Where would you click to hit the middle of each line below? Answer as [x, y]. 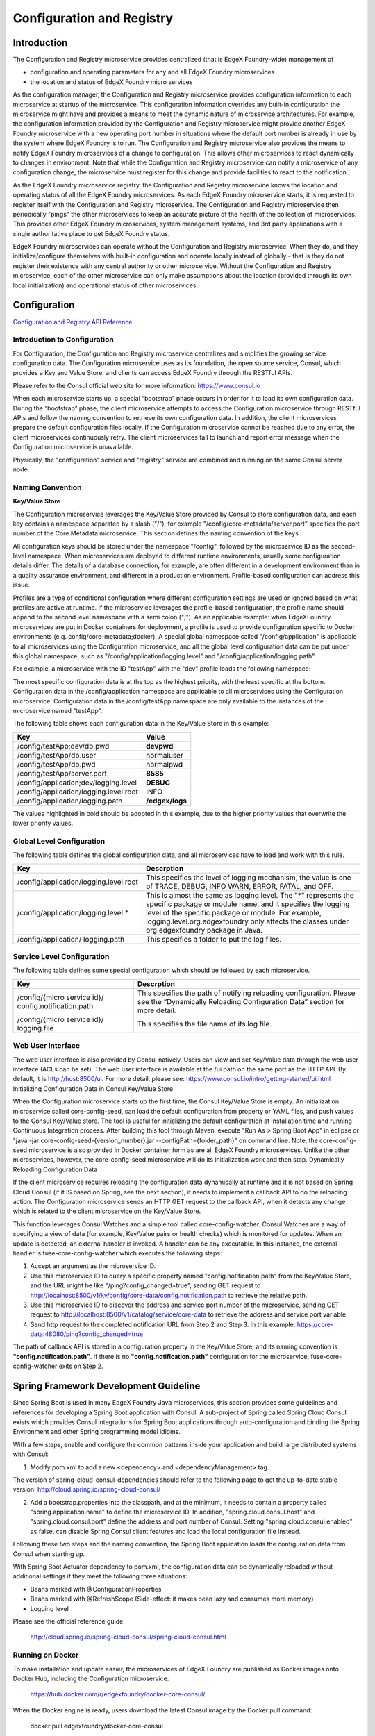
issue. [22, 585]
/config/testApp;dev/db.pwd [63, 746]
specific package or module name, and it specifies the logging [248, 904]
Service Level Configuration [61, 957]
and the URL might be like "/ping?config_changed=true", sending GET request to [145, 1285]
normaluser [165, 755]
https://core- [315, 1324]
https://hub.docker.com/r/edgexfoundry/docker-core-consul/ [118, 1694]
